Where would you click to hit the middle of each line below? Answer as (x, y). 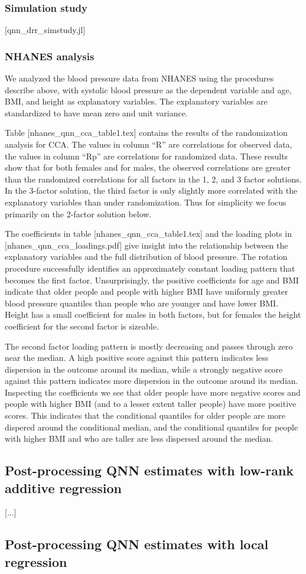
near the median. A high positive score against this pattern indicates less (137, 358)
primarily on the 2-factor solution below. (78, 213)
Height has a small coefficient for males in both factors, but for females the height (153, 314)
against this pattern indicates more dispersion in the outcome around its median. (152, 381)
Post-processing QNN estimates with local (137, 544)
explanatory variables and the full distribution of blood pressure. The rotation (146, 257)
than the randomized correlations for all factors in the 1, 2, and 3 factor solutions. (153, 179)
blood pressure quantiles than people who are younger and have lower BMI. (142, 303)
